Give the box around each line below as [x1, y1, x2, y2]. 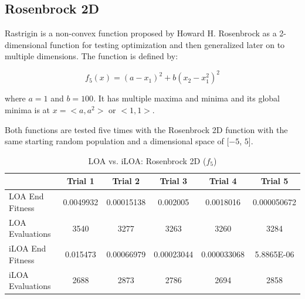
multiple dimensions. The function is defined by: [5, 50, 178, 62]
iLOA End [9, 242, 46, 254]
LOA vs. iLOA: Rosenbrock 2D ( [88, 154, 206, 167]
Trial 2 [112, 175, 140, 187]
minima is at [5, 104, 50, 116]
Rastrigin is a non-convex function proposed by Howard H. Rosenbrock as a [5, 27, 277, 39]
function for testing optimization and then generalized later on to [50, 38, 285, 50]
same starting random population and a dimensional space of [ [5, 135, 229, 147]
